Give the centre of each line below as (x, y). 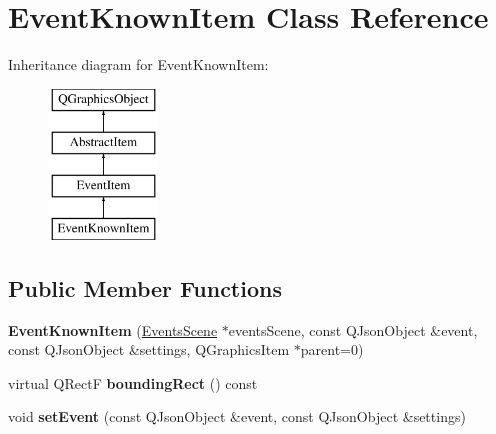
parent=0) (332, 349)
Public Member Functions (145, 287)
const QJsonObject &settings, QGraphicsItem (149, 349)
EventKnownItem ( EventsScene (113, 329)
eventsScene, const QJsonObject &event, (353, 329)
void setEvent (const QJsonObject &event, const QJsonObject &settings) (237, 416)
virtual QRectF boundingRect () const (133, 382)
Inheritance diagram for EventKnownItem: (138, 64)
